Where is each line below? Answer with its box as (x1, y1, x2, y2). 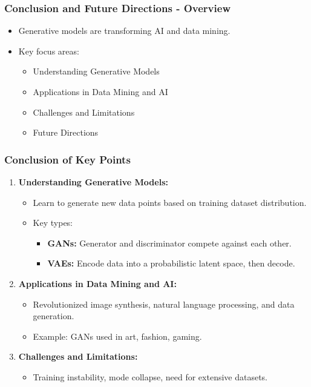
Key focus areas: (18, 44, 79, 57)
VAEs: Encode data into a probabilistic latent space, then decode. (47, 257, 295, 270)
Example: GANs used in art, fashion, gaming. (33, 329, 202, 342)
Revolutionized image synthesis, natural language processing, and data (33, 297, 295, 310)
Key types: (33, 216, 73, 229)
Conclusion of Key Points (4, 151, 131, 167)
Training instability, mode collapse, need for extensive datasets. (33, 370, 268, 383)
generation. (33, 309, 74, 322)
